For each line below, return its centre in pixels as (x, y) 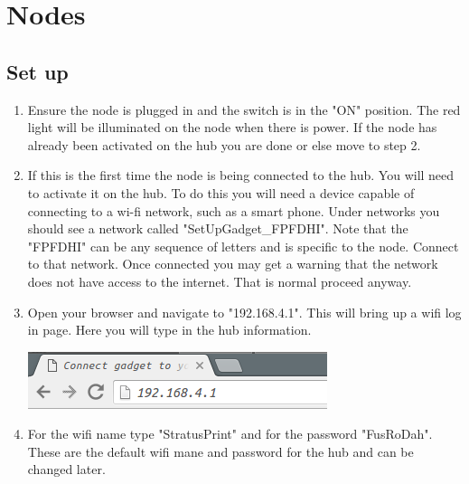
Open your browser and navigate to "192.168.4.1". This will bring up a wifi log (244, 312)
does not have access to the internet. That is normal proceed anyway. (220, 281)
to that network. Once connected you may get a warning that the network (233, 264)
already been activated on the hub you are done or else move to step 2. (224, 144)
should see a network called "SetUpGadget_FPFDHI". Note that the (218, 228)
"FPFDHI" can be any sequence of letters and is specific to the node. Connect (243, 246)
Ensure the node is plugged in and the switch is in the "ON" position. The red (244, 109)
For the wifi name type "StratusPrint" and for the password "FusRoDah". (230, 434)
